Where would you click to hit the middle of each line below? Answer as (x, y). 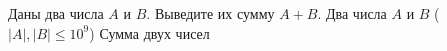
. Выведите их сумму (210, 13)
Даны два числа (56, 13)
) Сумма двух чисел (149, 32)
